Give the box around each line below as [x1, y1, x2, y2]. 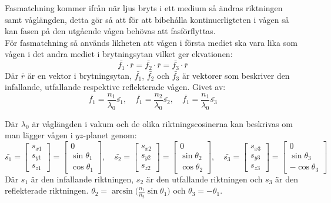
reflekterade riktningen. [5, 184, 89, 197]
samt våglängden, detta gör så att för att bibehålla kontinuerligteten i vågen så [5, 13, 289, 25]
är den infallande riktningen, [31, 172, 134, 185]
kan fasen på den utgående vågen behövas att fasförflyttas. [5, 25, 216, 37]
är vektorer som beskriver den [182, 69, 290, 81]
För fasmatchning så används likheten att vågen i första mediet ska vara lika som [5, 36, 297, 48]
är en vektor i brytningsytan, [27, 69, 132, 81]
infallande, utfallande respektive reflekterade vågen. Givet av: [5, 81, 226, 93]
